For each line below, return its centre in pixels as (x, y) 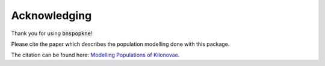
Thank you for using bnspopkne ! (52, 33)
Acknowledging (51, 15)
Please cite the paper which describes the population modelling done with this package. (120, 44)
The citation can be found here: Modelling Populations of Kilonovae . (95, 55)
